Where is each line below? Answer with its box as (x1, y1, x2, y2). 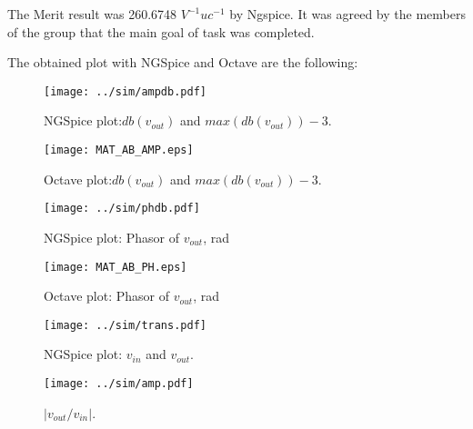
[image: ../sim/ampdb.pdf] (44, 85, 206, 98)
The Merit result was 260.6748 (7, 5, 177, 23)
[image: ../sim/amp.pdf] (44, 377, 194, 391)
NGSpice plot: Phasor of (44, 227, 179, 246)
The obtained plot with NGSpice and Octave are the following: (7, 53, 358, 72)
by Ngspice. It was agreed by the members (229, 5, 466, 23)
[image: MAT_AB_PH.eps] (44, 260, 187, 274)
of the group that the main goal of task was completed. (7, 22, 315, 41)
